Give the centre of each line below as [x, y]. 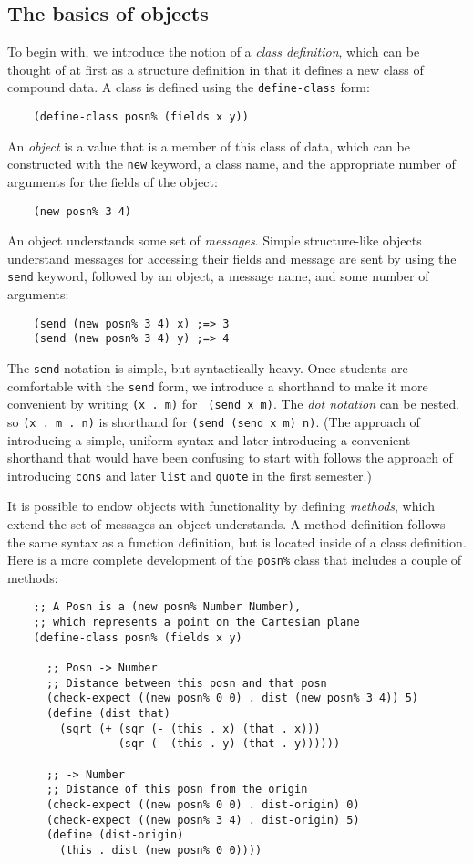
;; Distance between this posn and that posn [186, 683]
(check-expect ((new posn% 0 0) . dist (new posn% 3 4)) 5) [232, 698]
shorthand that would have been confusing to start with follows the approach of [230, 458]
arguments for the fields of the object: [113, 181]
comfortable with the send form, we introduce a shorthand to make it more [218, 385]
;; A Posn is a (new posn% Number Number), [167, 607]
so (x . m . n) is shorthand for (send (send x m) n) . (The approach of [214, 421]
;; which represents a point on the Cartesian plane [196, 623]
